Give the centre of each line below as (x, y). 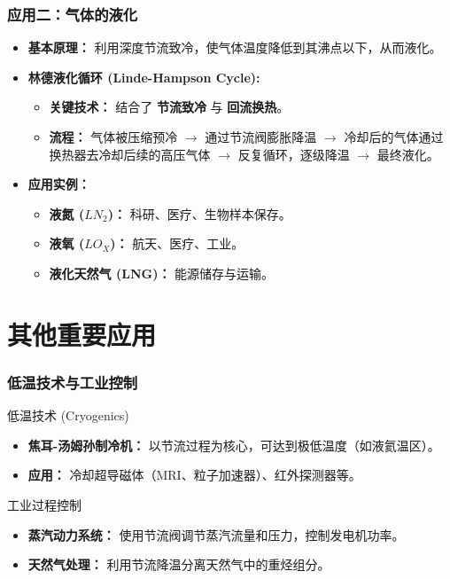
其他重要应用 (82, 334)
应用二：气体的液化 (73, 14)
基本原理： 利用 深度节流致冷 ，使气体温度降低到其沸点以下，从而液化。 (235, 47)
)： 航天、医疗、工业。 (177, 243)
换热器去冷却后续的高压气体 (130, 154)
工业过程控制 (44, 504)
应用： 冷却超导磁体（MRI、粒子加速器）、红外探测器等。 (194, 475)
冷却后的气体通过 (394, 137)
